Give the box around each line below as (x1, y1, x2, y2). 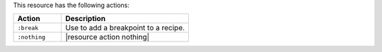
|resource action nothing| (64, 32, 150, 42)
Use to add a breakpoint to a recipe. (64, 23, 185, 33)
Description (64, 14, 106, 24)
